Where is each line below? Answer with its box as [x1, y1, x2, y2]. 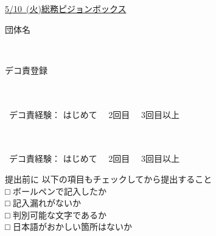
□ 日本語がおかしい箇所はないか [5, 220, 133, 233]
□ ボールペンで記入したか [5, 184, 107, 197]
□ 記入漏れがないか [5, 196, 82, 209]
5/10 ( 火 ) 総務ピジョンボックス [5, 2, 127, 15]
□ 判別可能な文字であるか [5, 208, 106, 221]
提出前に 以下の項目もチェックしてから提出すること [5, 172, 212, 185]
